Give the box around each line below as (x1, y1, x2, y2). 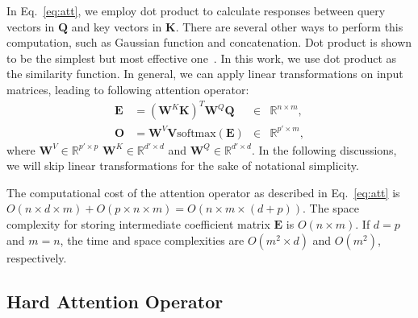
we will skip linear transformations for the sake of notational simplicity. (6, 157, 359, 174)
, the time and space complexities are (60, 231, 245, 248)
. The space (302, 200, 360, 217)
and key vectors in (71, 18, 162, 35)
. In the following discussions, (251, 141, 397, 158)
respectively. (6, 249, 67, 266)
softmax (177, 127, 216, 139)
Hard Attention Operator (6, 288, 224, 313)
